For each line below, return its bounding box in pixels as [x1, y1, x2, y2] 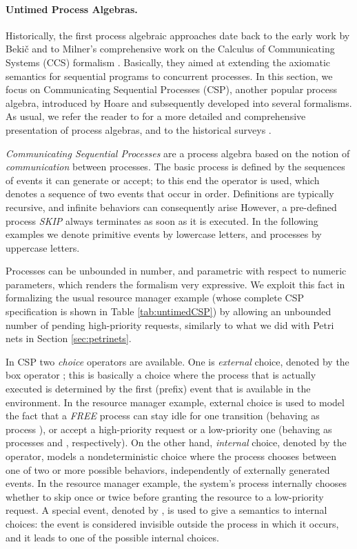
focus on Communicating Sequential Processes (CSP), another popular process [6, 82, 337, 97]
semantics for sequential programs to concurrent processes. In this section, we [6, 68, 333, 83]
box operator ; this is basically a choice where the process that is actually [6, 368, 316, 382]
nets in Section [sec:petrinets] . [6, 331, 132, 346]
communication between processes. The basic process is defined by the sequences [6, 159, 345, 174]
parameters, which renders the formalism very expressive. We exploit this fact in [6, 277, 345, 291]
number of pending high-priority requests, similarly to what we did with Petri [6, 317, 334, 332]
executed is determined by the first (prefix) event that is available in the [6, 381, 311, 396]
